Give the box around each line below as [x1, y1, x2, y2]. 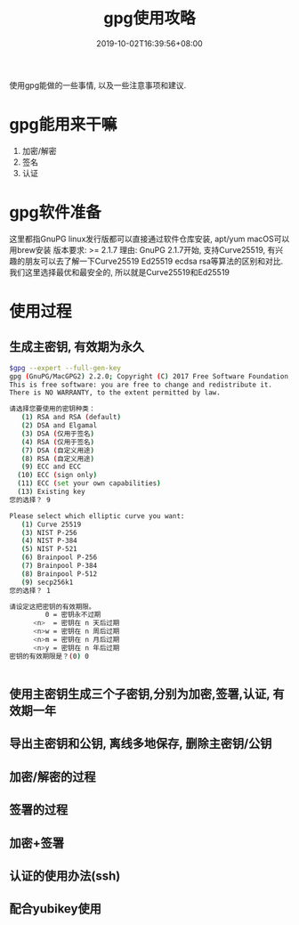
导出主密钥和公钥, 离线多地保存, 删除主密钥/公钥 [9, 736, 272, 751]
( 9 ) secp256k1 [20, 578, 74, 587]
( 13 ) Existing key [17, 487, 86, 497]
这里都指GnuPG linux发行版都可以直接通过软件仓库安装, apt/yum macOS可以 [9, 233, 290, 244]
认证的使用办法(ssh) [9, 869, 121, 884]
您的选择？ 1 [9, 586, 51, 595]
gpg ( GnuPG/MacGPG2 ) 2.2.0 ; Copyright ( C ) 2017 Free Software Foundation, [9, 371, 293, 381]
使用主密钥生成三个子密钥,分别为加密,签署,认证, [9, 686, 271, 702]
